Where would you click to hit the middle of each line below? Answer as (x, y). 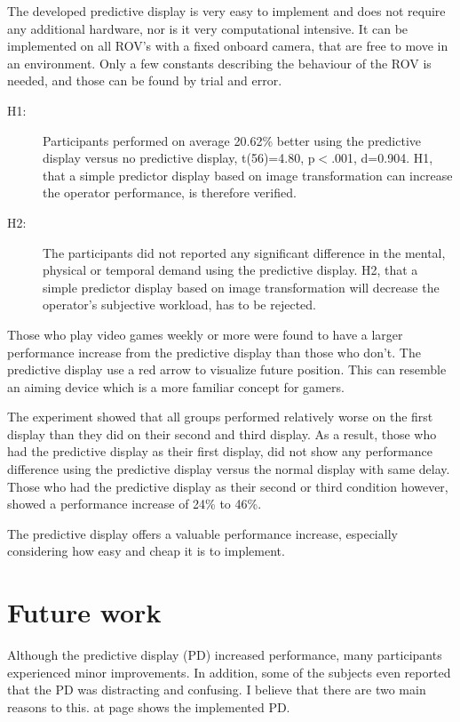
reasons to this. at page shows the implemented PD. (149, 706)
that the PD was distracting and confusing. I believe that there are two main (217, 690)
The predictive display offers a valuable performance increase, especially (202, 533)
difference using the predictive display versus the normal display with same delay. (229, 469)
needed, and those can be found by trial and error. (145, 80)
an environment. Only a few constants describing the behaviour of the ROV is (219, 63)
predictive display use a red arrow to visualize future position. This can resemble (227, 369)
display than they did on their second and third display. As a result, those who (222, 433)
